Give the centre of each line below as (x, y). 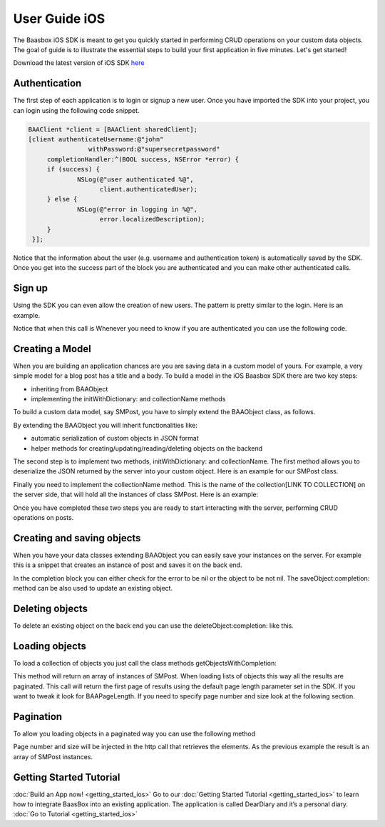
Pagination (38, 717)
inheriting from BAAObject (70, 389)
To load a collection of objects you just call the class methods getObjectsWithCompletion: (145, 663)
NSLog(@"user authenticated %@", (135, 179)
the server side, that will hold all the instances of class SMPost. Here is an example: (136, 495)
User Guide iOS (59, 19)
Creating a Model (52, 349)
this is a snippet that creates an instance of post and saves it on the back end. (128, 565)
